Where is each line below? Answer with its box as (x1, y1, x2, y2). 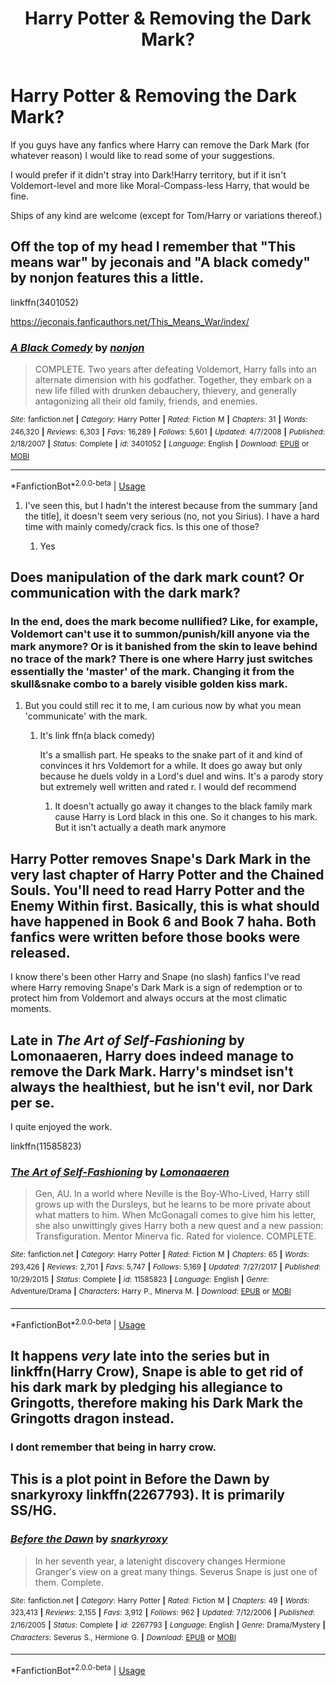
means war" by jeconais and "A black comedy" (10, 254, 311, 271)
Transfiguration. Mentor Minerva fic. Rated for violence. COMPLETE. (34, 1230, 317, 1242)
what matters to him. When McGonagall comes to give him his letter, (34, 1209, 317, 1221)
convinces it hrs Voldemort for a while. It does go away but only (39, 760, 303, 772)
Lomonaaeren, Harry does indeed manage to (10, 1047, 295, 1064)
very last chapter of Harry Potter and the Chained (10, 866, 325, 883)
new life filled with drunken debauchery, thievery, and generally (34, 385, 297, 397)
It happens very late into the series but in (10, 1347, 270, 1364)
